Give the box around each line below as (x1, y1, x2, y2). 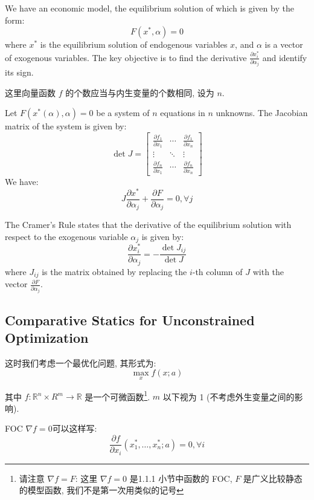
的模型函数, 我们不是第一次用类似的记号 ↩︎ (19, 484, 184, 496)
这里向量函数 (5, 86, 56, 99)
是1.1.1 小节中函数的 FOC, (129, 472, 232, 484)
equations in (160, 106, 205, 119)
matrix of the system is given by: (5, 120, 127, 132)
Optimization (5, 328, 89, 346)
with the (252, 265, 284, 278)
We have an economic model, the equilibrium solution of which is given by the (5, 2, 294, 14)
